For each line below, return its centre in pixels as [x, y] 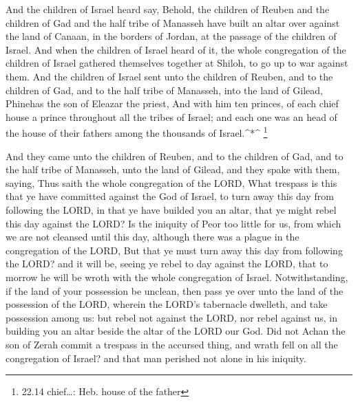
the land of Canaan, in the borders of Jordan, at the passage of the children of [171, 36]
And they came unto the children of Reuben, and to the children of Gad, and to [175, 156]
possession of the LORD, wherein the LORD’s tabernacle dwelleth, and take [167, 304]
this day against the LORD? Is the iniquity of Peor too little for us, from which [173, 223]
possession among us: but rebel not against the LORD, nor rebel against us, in [171, 317]
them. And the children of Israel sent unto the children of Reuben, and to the [169, 76]
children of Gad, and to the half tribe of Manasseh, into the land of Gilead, [164, 90]
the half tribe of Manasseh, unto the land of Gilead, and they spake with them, [173, 169]
